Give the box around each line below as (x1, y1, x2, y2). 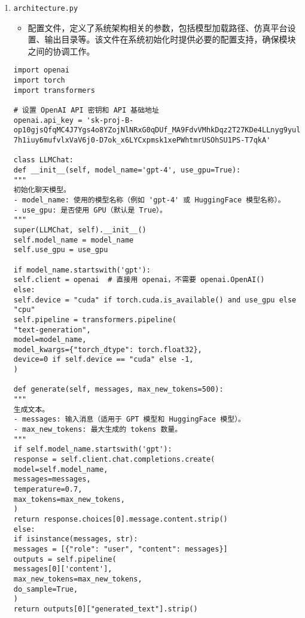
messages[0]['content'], (13, 565, 112, 574)
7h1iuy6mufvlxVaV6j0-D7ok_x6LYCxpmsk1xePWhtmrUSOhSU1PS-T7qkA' (13, 136, 271, 145)
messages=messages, (13, 475, 91, 484)
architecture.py (13, 4, 78, 13)
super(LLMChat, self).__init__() (13, 225, 147, 234)
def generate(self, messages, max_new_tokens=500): (13, 385, 224, 394)
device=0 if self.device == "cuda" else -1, (13, 355, 194, 364)
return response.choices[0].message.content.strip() (13, 514, 228, 523)
